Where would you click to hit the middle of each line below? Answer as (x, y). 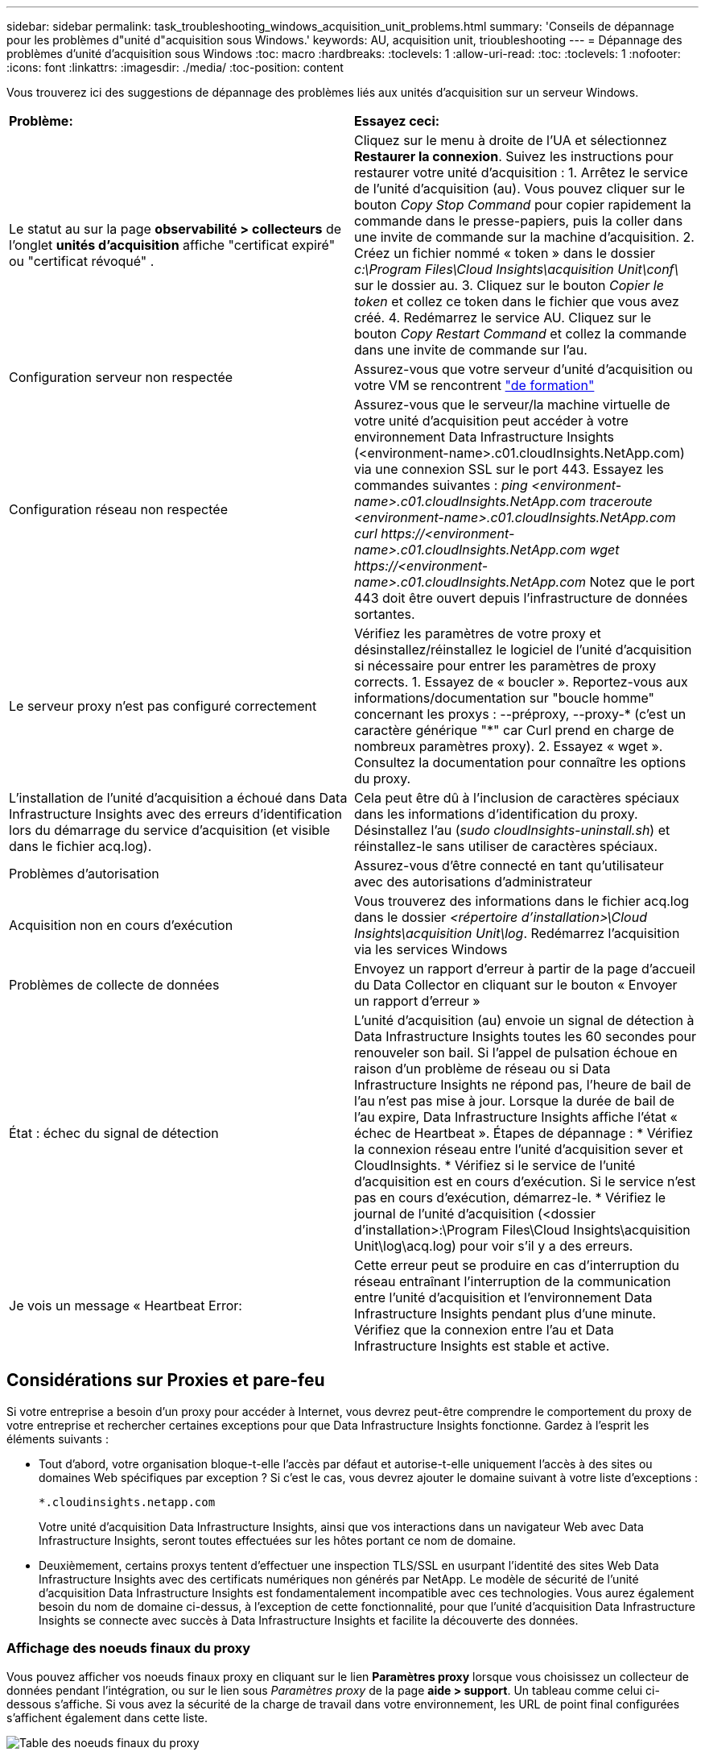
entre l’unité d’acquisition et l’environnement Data (503, 1297)
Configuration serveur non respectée (121, 377)
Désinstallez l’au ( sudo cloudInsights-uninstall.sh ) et (512, 830)
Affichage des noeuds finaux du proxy (129, 1648)
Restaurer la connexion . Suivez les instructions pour (514, 156)
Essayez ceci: (397, 121)
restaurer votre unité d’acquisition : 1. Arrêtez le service (521, 172)
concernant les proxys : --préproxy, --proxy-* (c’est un (520, 714)
